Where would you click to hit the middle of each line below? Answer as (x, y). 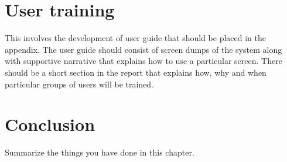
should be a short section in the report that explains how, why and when (136, 72)
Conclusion (50, 124)
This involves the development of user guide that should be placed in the (136, 38)
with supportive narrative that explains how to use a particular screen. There (143, 61)
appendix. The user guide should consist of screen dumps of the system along (143, 49)
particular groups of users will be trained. (79, 84)
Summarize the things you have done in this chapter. (100, 152)
